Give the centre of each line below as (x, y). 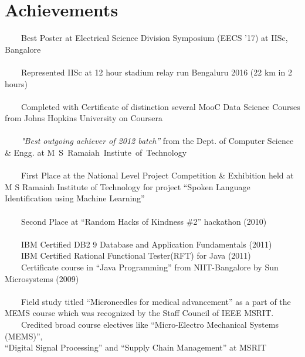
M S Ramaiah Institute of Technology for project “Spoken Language (128, 186)
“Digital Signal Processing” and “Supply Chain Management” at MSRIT (136, 347)
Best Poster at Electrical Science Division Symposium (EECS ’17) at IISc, (154, 38)
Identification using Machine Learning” (75, 198)
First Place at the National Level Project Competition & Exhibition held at (157, 175)
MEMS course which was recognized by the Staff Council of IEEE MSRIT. (139, 313)
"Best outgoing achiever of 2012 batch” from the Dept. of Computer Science (157, 141)
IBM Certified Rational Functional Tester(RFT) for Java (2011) (136, 255)
